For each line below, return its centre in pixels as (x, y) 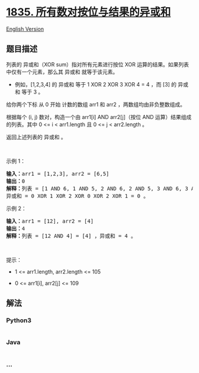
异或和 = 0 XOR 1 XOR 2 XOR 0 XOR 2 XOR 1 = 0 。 (78, 196)
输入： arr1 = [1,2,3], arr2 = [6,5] (58, 173)
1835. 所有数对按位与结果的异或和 (89, 12)
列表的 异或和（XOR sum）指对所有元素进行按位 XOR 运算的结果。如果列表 (98, 64)
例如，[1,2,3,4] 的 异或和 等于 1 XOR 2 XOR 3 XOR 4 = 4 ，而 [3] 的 (95, 84)
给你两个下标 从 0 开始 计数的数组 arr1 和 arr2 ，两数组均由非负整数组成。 (96, 104)
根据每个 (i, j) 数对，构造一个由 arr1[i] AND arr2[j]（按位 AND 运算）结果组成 (99, 117)
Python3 (19, 320)
